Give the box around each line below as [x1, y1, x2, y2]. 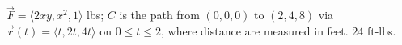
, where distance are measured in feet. [161, 22, 349, 39]
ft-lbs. [366, 22, 396, 39]
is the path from [119, 6, 200, 23]
